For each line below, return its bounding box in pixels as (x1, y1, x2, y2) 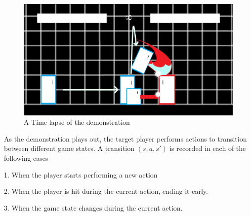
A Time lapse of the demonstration (24, 117, 130, 127)
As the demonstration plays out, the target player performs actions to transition (4, 133, 247, 144)
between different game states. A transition (4, 143, 134, 153)
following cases (4, 153, 48, 163)
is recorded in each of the (169, 143, 246, 153)
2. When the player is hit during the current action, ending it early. (4, 186, 208, 196)
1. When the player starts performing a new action (4, 169, 158, 180)
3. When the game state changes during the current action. (4, 202, 183, 213)
